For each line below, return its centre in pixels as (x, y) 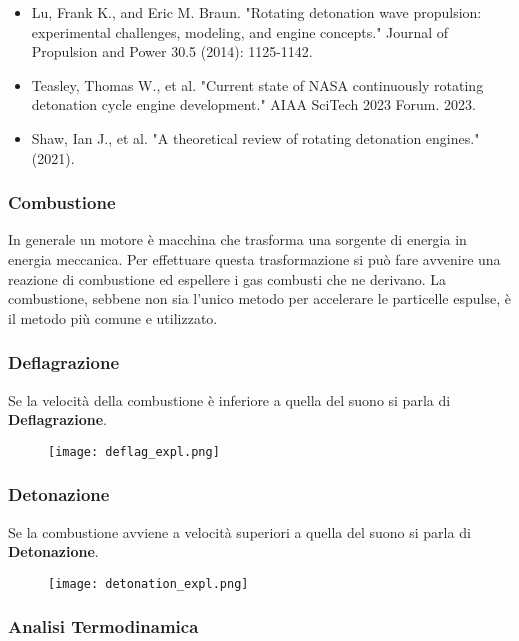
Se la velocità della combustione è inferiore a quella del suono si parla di (229, 399)
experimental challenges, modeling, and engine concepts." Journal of (240, 31)
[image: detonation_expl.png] (148, 583)
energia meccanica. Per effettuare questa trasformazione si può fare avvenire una (254, 258)
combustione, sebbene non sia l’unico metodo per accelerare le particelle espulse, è (259, 298)
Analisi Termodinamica (103, 626)
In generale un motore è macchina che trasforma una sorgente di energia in (237, 239)
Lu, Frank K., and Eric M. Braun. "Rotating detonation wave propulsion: (256, 12)
